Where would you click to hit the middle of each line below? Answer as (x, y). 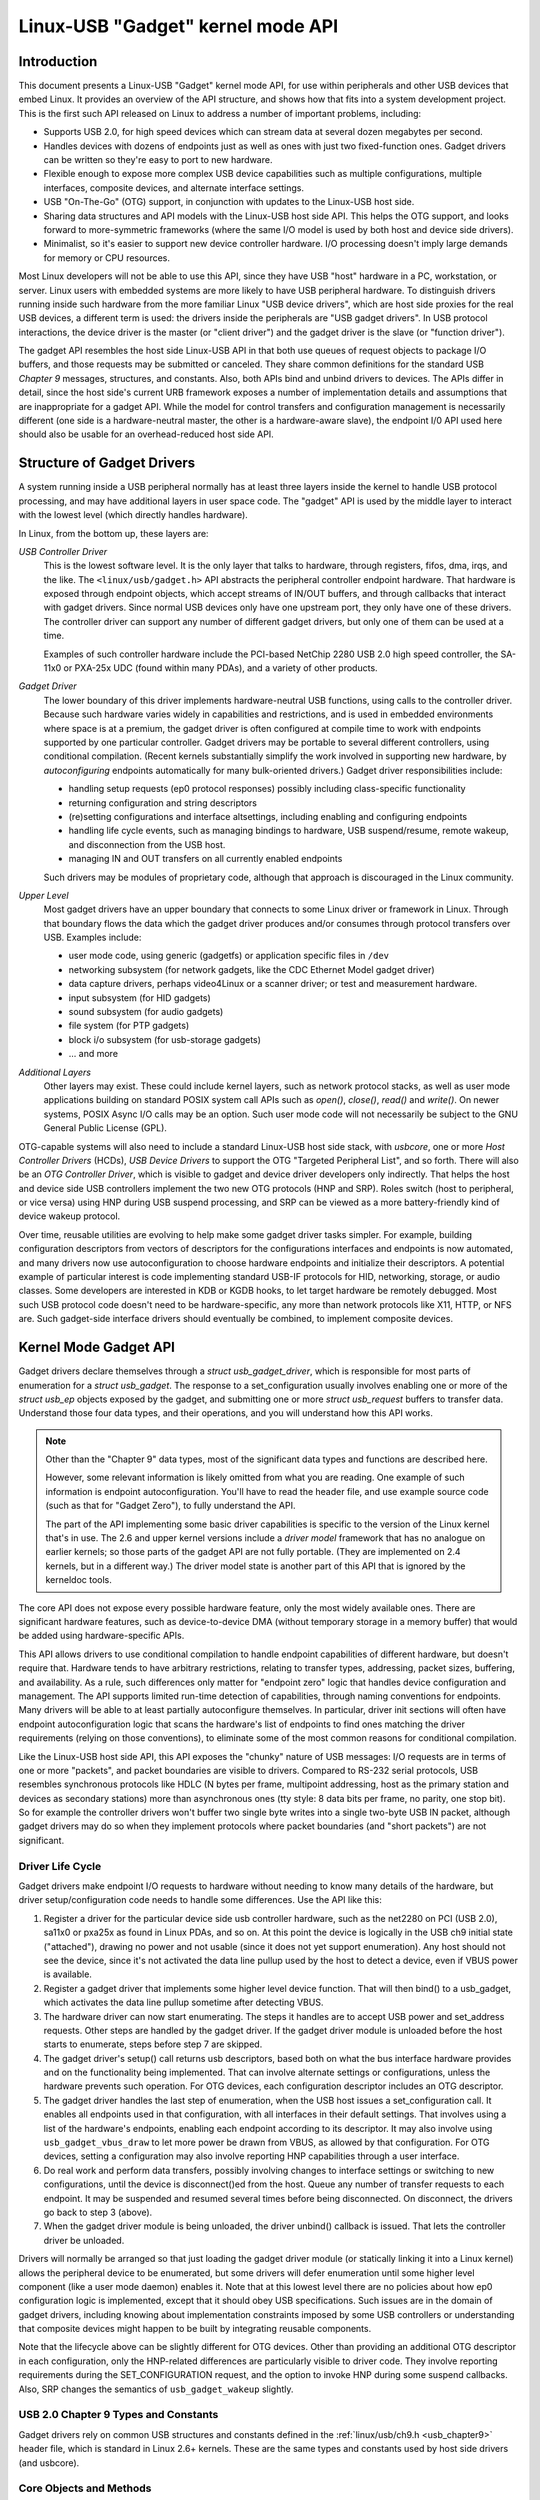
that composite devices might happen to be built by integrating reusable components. (195, 2329)
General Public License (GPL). (105, 1128)
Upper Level (43, 895)
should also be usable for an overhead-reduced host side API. (146, 434)
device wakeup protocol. (69, 1216)
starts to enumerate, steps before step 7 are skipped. (153, 2044)
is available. (67, 1974)
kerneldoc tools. (78, 1580)
